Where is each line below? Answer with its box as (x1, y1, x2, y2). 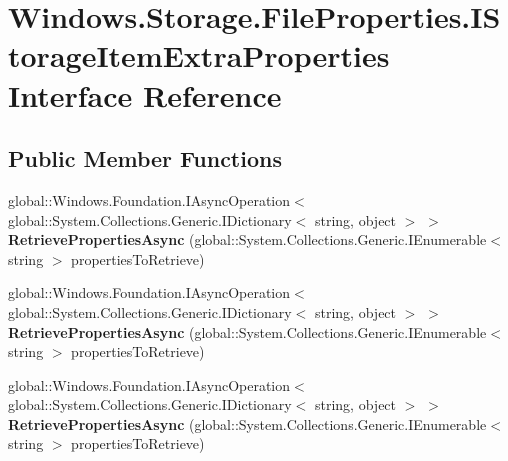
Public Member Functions (8, 143, 282, 174)
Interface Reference (8, 74, 282, 115)
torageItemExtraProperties (8, 35, 390, 76)
